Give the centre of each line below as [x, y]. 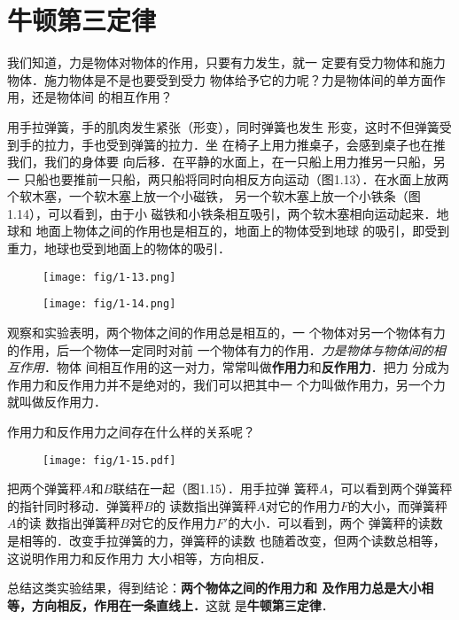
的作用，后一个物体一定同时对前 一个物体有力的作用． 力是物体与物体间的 [220, 349]
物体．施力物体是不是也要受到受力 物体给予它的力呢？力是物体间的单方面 [220, 79]
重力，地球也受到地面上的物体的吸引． [119, 248]
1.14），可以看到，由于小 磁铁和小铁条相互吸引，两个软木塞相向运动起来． [222, 213]
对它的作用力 [303, 505]
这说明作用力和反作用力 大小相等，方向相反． [140, 558]
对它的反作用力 [172, 523]
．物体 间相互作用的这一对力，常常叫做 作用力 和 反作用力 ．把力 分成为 [247, 367]
